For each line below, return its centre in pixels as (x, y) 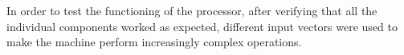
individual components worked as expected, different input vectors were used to (202, 26)
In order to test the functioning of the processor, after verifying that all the (192, 10)
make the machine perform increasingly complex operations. (154, 42)
